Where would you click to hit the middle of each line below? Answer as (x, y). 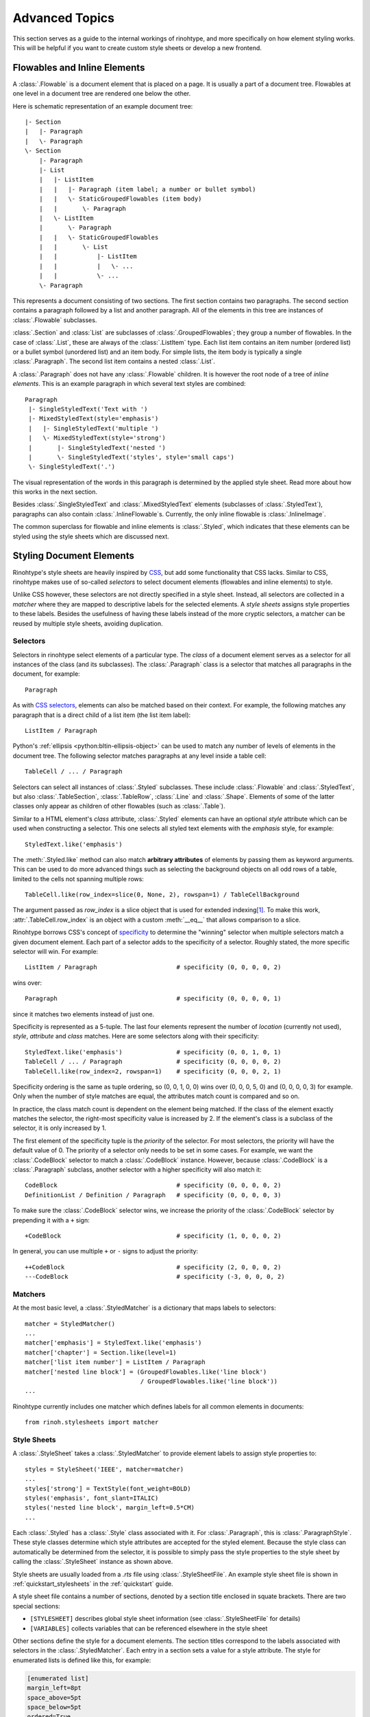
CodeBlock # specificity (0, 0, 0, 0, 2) (153, 1185)
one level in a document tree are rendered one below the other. (102, 93)
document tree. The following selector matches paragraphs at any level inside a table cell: (139, 755)
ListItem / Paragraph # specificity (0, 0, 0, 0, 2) (153, 967)
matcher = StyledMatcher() (70, 1323)
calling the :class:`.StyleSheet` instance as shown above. (93, 1562)
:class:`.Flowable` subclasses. (55, 320)
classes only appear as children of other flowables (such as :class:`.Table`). (119, 806)
